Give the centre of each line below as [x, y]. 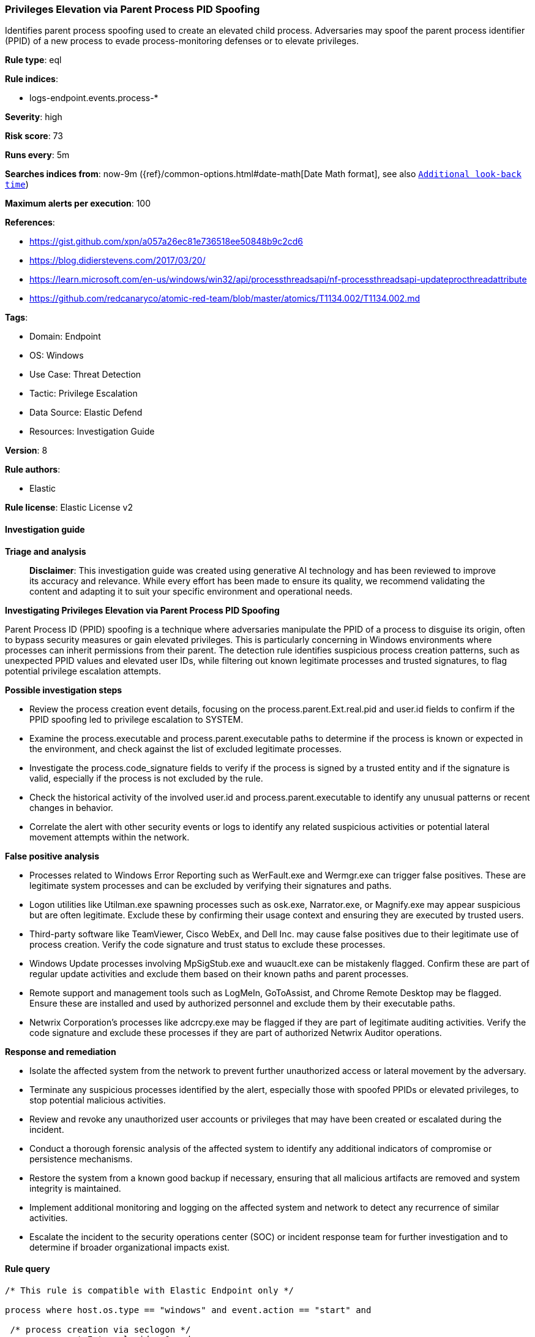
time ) [17, 185]
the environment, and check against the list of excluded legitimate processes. [185, 748]
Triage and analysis [46, 551]
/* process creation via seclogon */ [100, 1329]
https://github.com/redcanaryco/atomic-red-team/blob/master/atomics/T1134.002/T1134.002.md [225, 299]
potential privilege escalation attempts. [83, 671]
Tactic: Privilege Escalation [84, 394]
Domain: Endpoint [65, 337]
